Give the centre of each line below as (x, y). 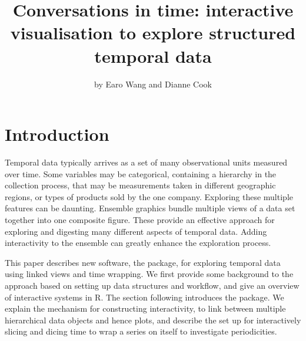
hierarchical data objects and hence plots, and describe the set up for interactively (153, 320)
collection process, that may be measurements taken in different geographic (140, 185)
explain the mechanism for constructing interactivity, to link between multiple (145, 308)
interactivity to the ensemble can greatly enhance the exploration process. (138, 243)
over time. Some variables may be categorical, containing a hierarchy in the (141, 173)
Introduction (57, 134)
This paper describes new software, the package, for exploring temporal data (143, 262)
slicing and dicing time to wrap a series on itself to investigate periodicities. (141, 331)
